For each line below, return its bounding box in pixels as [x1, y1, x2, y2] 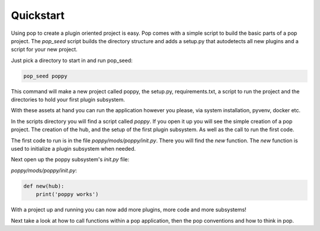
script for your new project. [11, 46, 78, 53]
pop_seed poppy [23, 73, 68, 79]
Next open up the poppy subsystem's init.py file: [11, 156, 130, 163]
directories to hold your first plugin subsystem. [11, 96, 126, 103]
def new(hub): [23, 183, 65, 189]
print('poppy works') [36, 191, 99, 198]
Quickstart [11, 9, 65, 22]
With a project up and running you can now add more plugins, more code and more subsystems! [11, 206, 247, 213]
